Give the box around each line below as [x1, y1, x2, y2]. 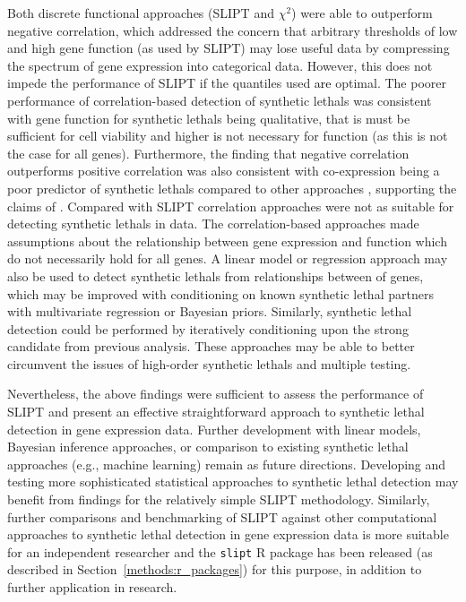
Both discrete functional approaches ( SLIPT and [7, 4, 274, 21]
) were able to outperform [291, 4, 433, 21]
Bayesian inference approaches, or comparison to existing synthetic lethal [7, 437, 409, 456]
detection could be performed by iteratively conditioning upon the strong [7, 319, 409, 338]
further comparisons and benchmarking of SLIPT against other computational [7, 507, 437, 526]
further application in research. [7, 578, 177, 597]
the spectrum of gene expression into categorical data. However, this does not [7, 56, 433, 74]
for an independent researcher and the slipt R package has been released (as [7, 542, 433, 561]
